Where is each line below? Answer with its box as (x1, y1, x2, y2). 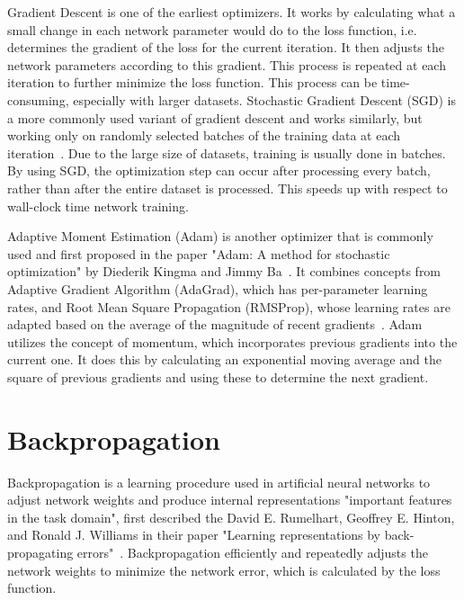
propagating (7, 542, 74, 561)
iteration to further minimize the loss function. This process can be (7, 73, 378, 92)
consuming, (7, 90, 69, 109)
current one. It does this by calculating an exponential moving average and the (7, 350, 442, 369)
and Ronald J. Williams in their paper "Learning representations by (7, 525, 381, 544)
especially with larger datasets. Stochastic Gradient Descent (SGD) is (73, 90, 456, 109)
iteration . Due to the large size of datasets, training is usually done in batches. (7, 143, 446, 162)
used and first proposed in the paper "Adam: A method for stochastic (7, 244, 390, 263)
